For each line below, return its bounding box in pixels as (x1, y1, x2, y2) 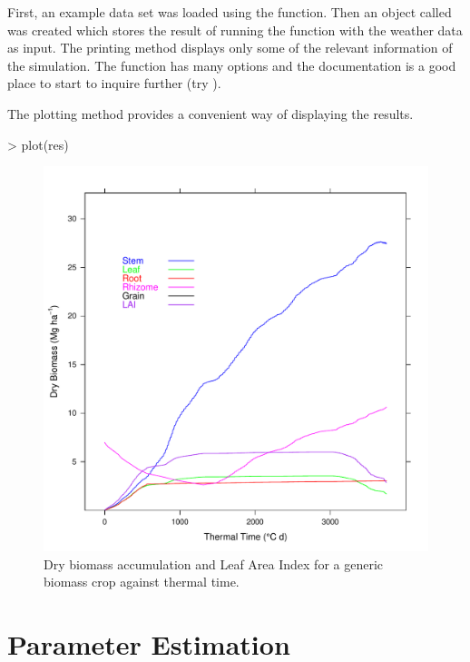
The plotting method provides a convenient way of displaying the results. (7, 104, 414, 123)
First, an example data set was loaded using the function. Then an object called (7, 3, 452, 21)
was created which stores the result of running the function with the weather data (7, 20, 463, 39)
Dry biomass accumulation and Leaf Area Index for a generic (44, 554, 384, 573)
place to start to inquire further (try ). (7, 74, 221, 93)
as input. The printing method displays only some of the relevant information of (7, 38, 453, 57)
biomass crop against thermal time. (44, 572, 240, 591)
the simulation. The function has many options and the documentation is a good (7, 55, 456, 74)
